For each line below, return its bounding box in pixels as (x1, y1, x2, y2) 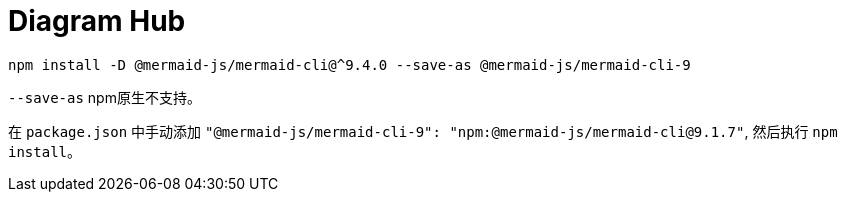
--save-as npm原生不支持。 (8, 88, 201, 106)
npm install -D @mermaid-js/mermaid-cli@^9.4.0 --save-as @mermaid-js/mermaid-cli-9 (8, 56, 691, 73)
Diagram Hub (8, 4, 186, 38)
